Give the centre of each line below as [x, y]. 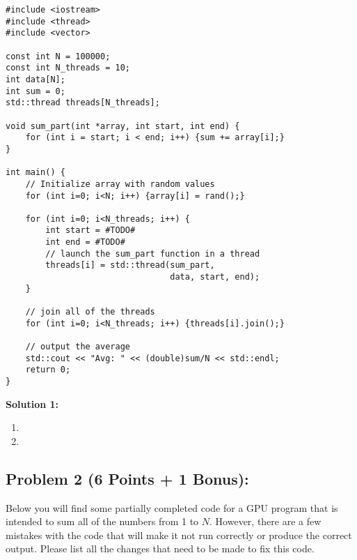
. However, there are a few [265, 521]
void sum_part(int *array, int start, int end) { [123, 126]
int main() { [35, 173]
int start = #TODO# [90, 230]
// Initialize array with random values [120, 184]
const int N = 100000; [58, 56]
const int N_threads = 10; [68, 68]
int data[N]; [35, 79]
